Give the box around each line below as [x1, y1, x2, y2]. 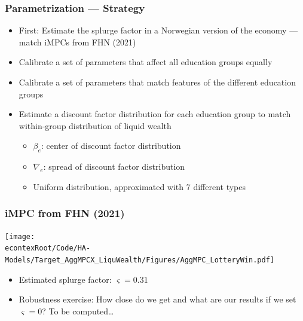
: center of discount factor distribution [41, 139, 181, 152]
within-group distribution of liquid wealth [19, 119, 172, 132]
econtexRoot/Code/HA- [5, 244, 91, 253]
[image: [5, 232, 35, 241]
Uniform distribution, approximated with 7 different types [33, 180, 246, 192]
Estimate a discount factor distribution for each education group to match [19, 108, 291, 120]
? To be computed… [42, 304, 114, 317]
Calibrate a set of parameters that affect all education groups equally [19, 56, 273, 68]
